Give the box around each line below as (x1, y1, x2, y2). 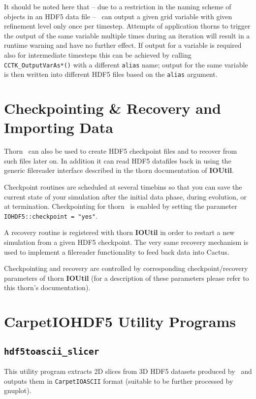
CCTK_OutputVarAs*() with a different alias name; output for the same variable (4, 59, 248, 69)
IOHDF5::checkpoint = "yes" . (4, 210, 98, 221)
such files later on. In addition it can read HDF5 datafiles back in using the (4, 155, 231, 166)
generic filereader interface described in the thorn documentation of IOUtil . (4, 165, 234, 175)
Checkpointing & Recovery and (4, 98, 221, 118)
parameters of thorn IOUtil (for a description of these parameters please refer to (4, 272, 249, 283)
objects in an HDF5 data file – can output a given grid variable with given (4, 11, 232, 21)
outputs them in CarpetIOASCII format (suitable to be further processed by (4, 375, 233, 386)
